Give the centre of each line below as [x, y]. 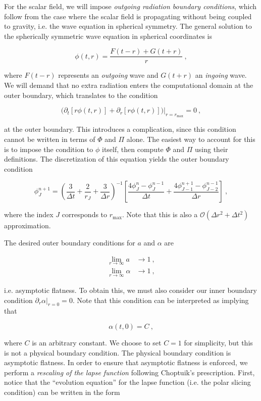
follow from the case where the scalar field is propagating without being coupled [128, 16]
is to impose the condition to [49, 149]
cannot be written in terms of [50, 139]
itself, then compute [133, 149]
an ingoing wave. [221, 75]
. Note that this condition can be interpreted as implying [161, 300]
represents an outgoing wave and [108, 75]
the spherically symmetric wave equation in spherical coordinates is [108, 36]
